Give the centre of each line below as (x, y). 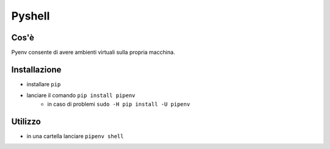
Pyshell (31, 16)
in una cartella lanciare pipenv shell (75, 136)
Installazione (36, 69)
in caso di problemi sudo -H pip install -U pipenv (119, 104)
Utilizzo (26, 121)
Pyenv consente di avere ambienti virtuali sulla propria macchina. (93, 53)
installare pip (44, 84)
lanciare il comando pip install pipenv (81, 95)
